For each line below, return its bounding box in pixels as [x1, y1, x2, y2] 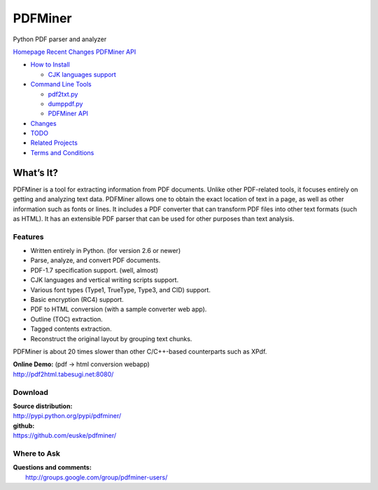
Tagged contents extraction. [30, 325, 112, 333]
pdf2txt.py [48, 89, 78, 98]
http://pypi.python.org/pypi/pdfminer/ [13, 412, 122, 420]
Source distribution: [13, 402, 73, 410]
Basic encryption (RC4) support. [30, 296, 124, 304]
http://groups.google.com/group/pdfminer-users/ [25, 473, 168, 482]
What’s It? [13, 166, 59, 178]
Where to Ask [13, 448, 61, 458]
